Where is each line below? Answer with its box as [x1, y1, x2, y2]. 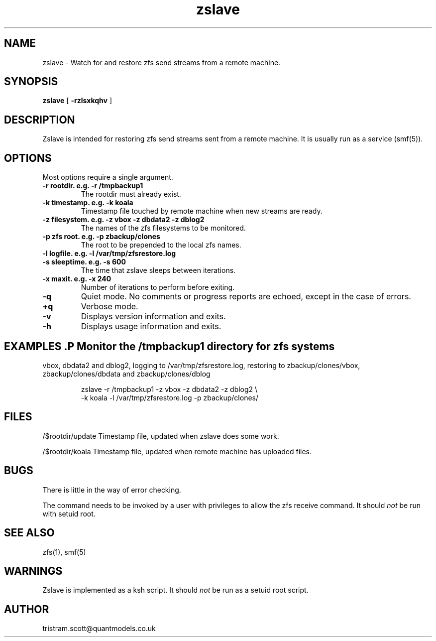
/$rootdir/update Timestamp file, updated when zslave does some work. [42, 431, 279, 440]
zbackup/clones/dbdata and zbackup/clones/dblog [42, 369, 211, 378]
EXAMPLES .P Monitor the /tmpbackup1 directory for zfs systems [4, 340, 335, 353]
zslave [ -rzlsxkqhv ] [42, 96, 112, 105]
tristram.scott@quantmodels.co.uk [42, 624, 156, 633]
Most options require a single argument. [42, 173, 173, 182]
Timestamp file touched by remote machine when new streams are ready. [81, 207, 323, 216]
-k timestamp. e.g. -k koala [42, 198, 133, 207]
